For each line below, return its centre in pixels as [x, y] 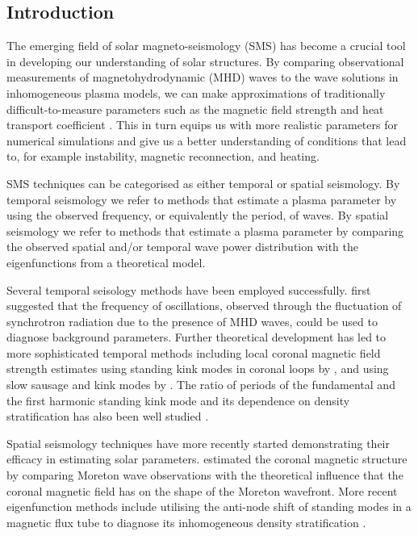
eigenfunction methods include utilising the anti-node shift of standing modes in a [209, 507]
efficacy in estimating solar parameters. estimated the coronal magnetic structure [207, 459]
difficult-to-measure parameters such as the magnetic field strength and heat [195, 109]
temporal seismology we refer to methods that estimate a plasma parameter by [202, 199]
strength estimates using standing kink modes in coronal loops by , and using [198, 368]
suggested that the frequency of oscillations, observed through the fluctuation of [204, 306]
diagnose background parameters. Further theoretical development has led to [196, 337]
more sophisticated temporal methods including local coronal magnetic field [194, 352]
